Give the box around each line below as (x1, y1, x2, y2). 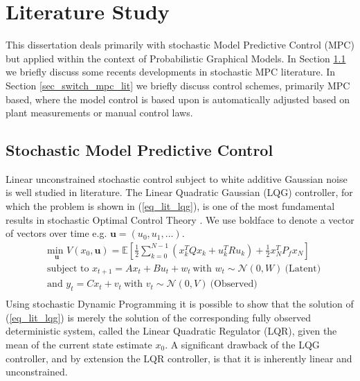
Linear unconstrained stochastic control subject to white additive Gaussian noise (6, 171, 348, 186)
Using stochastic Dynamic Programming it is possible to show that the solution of (6, 296, 354, 311)
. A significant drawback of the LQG (165, 337, 320, 352)
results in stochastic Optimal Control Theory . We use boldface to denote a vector (6, 212, 354, 227)
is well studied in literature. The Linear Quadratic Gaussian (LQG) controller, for (6, 185, 353, 200)
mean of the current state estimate (6, 337, 152, 352)
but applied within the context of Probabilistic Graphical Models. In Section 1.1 (6, 51, 346, 65)
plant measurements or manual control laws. (6, 105, 193, 120)
